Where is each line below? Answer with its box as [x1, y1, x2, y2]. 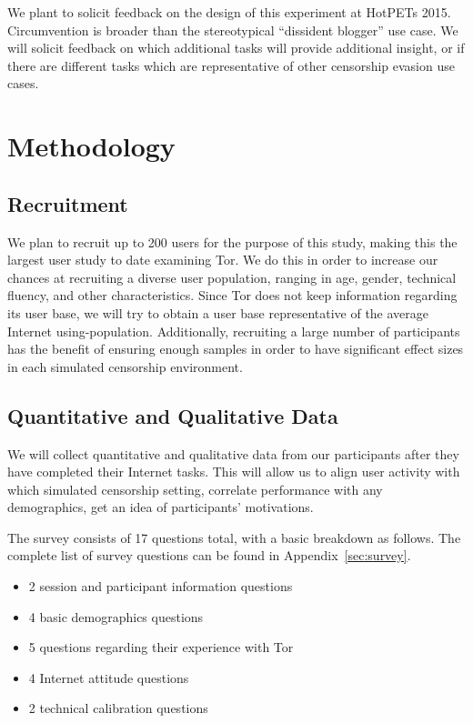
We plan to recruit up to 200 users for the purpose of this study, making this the [7, 232, 458, 251]
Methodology [7, 127, 176, 165]
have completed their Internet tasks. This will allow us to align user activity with [7, 462, 460, 481]
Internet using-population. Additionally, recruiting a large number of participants [7, 321, 460, 340]
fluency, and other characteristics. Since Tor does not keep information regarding [7, 286, 458, 305]
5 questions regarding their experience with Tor [28, 638, 294, 657]
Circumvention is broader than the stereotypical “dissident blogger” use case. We [7, 20, 458, 39]
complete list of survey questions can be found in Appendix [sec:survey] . [7, 546, 411, 565]
